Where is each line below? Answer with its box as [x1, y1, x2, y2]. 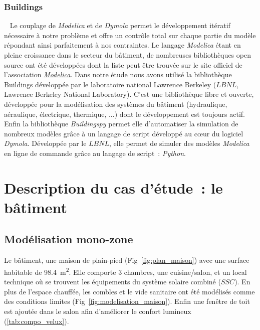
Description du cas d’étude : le [4, 177, 223, 198]
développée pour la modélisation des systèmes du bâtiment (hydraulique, [4, 98, 227, 109]
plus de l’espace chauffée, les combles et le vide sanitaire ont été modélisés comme [4, 286, 255, 296]
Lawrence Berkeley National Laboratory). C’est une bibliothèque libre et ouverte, [4, 89, 254, 99]
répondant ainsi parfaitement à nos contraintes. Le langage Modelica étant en [4, 40, 241, 50]
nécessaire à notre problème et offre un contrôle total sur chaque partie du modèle [4, 30, 256, 40]
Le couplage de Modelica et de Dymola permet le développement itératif [10, 20, 230, 31]
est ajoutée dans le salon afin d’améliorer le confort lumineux [4, 305, 191, 316]
